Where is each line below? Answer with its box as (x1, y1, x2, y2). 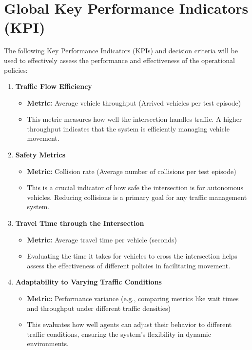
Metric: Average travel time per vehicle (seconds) (27, 234, 177, 244)
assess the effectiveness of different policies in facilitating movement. (27, 260, 231, 270)
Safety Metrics (15, 150, 66, 160)
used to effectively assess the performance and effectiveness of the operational (4, 55, 235, 65)
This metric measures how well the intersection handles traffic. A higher (27, 114, 242, 124)
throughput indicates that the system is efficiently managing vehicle (27, 123, 230, 133)
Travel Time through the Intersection (15, 218, 144, 228)
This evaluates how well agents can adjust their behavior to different (27, 319, 232, 329)
